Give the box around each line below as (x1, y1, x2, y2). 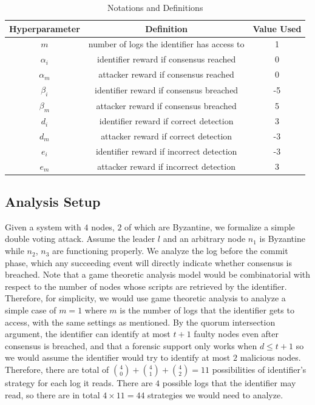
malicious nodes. (240, 351, 301, 364)
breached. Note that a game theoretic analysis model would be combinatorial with (5, 268, 311, 281)
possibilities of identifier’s (212, 363, 307, 376)
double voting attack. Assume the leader (5, 232, 155, 245)
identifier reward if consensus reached (97, 53, 236, 65)
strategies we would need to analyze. (147, 388, 283, 401)
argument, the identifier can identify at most (5, 327, 171, 340)
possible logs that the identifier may (162, 377, 296, 389)
